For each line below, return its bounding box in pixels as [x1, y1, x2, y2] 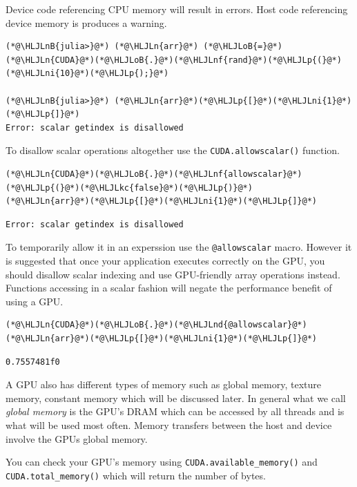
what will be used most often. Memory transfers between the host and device [6, 417, 332, 432]
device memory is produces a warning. [6, 15, 167, 30]
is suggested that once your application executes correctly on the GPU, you [6, 254, 325, 268]
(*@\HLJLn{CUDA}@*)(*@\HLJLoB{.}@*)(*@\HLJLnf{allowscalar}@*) [6, 169, 302, 179]
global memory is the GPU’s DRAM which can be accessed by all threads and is [6, 404, 345, 419]
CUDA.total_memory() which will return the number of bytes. [6, 468, 266, 482]
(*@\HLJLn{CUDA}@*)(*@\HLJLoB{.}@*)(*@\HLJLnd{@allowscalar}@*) [6, 320, 307, 330]
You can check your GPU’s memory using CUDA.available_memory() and [6, 455, 318, 469]
